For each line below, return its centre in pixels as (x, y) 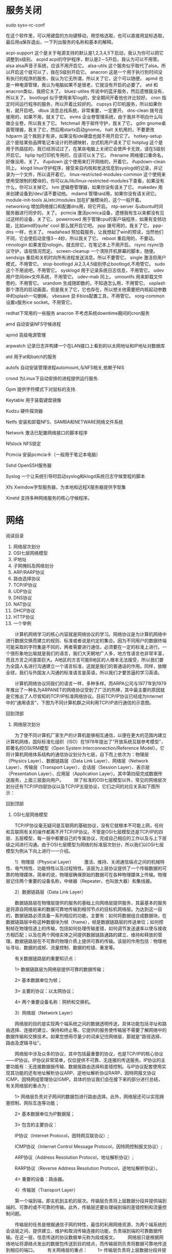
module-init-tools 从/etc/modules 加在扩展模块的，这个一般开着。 (75, 200)
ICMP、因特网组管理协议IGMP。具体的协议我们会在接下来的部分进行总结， (84, 1079)
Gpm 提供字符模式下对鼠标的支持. (41, 389)
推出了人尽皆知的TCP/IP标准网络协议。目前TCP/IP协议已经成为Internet (89, 696)
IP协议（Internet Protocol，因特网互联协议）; (62, 1135)
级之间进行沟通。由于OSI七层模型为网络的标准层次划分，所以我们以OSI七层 (85, 844)
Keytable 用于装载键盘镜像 (34, 400)
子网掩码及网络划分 (33, 565)
